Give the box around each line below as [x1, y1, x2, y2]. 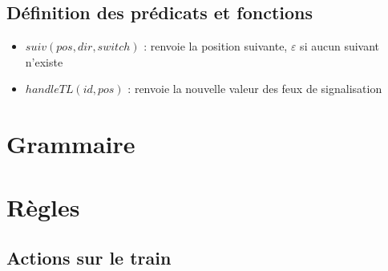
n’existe [25, 53, 63, 70]
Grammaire [6, 127, 135, 160]
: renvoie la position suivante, [143, 38, 288, 55]
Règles [6, 190, 80, 223]
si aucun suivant [300, 38, 380, 55]
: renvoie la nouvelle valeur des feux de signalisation [127, 80, 382, 97]
